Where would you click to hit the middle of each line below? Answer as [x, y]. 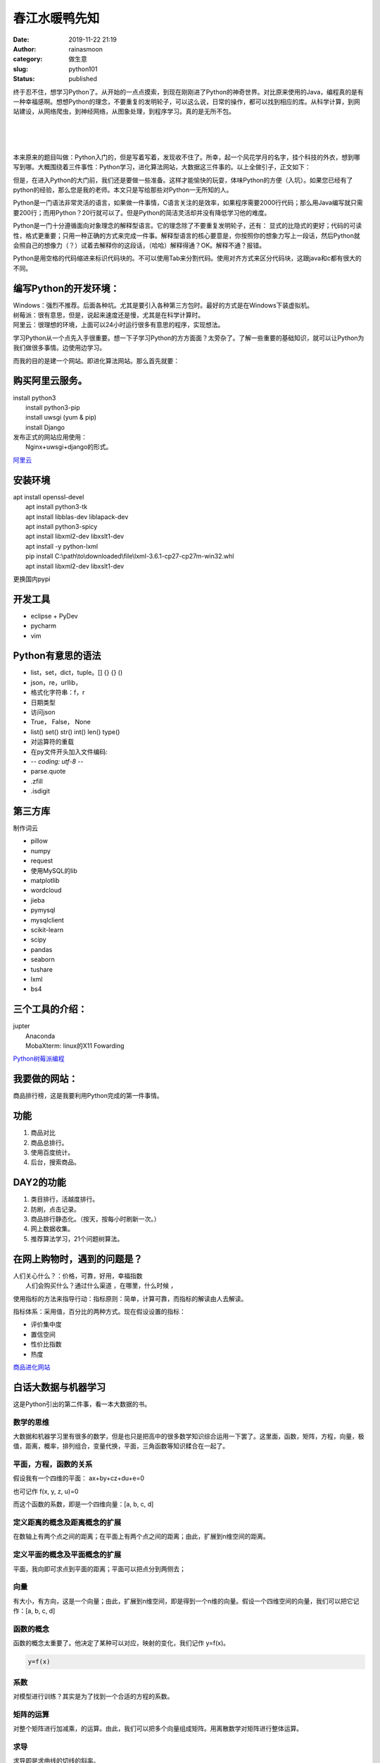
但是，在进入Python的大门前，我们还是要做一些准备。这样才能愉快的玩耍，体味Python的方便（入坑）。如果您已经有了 [183, 180]
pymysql [43, 910]
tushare [42, 969]
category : [28, 59]
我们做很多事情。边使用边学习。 [59, 348]
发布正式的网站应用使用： [50, 437]
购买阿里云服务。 [50, 381]
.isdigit [40, 791]
